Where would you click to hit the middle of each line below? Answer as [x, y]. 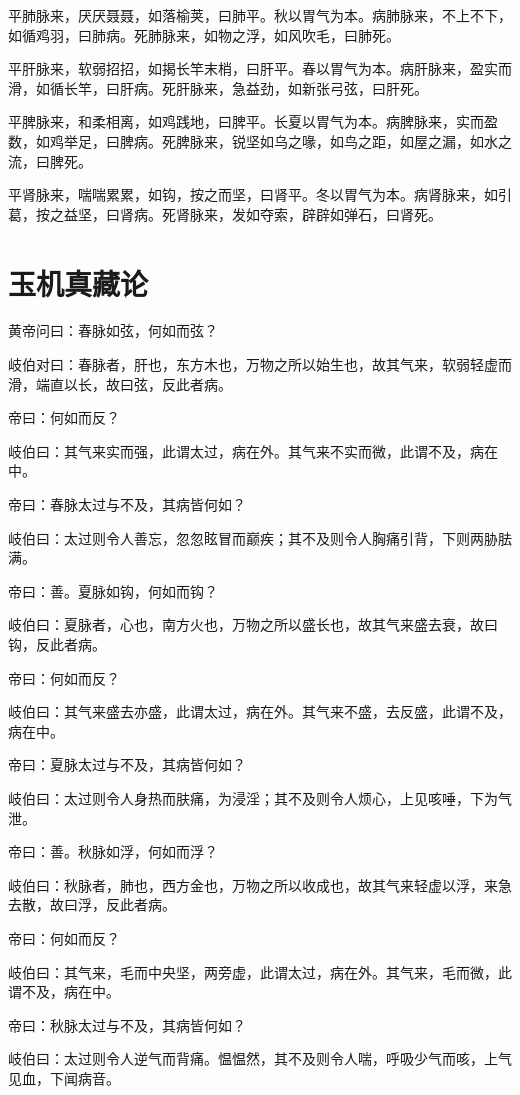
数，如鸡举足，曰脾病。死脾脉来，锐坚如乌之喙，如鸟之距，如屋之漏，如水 [253, 140]
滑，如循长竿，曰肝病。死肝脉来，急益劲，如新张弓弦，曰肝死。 [218, 87]
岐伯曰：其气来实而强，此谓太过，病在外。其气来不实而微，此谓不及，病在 [253, 450]
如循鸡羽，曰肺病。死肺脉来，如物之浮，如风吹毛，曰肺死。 [204, 34]
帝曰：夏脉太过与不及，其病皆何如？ [127, 764]
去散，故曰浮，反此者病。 [92, 904]
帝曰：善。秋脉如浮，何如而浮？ [113, 851]
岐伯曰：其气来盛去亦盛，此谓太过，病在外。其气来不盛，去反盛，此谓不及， [260, 711]
